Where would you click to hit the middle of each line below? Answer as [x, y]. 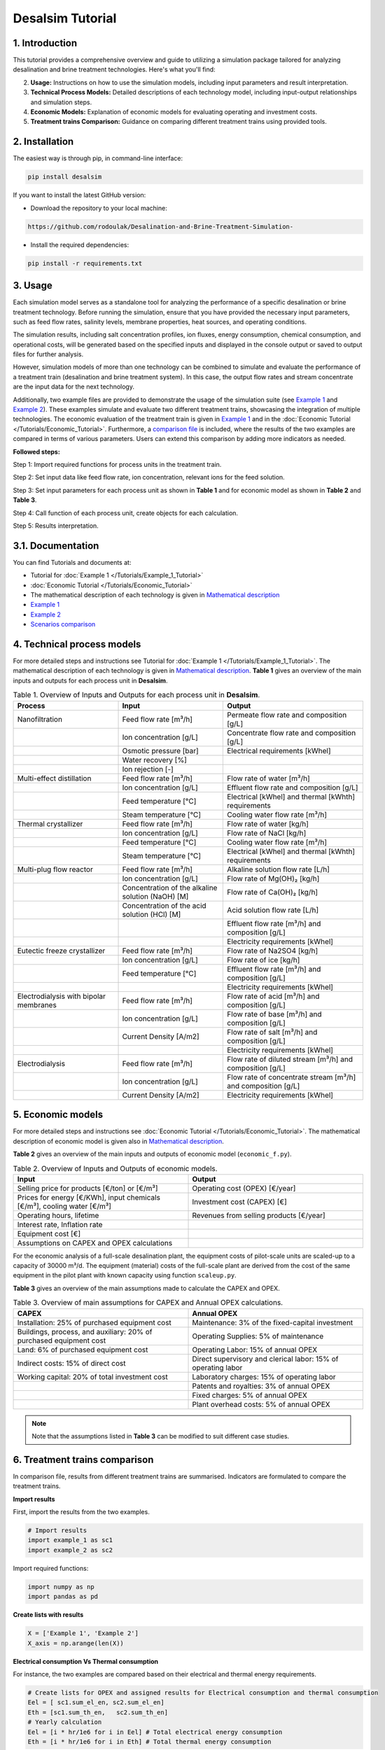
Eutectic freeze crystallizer [61, 951]
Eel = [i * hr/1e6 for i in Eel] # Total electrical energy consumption [155, 1732]
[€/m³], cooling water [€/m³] [64, 1206]
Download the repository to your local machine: [99, 208]
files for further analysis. [48, 354]
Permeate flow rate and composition [287, 715]
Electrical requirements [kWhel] [279, 750]
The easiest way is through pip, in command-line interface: [98, 158]
